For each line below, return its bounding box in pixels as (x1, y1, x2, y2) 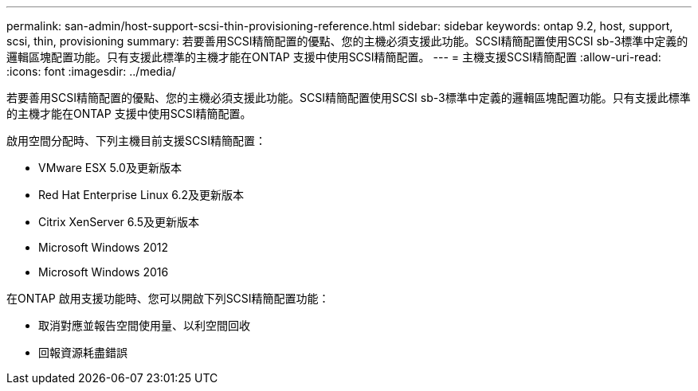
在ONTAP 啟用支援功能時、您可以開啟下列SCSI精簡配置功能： (6, 291, 330, 305)
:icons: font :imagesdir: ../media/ (6, 65, 176, 78)
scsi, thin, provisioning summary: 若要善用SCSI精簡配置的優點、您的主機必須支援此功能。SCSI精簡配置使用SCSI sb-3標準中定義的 (6, 34, 688, 48)
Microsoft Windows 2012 (38, 240, 169, 254)
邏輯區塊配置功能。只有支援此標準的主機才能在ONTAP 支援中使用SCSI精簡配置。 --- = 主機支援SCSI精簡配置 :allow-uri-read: (6, 50, 661, 64)
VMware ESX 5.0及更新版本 (38, 161, 182, 174)
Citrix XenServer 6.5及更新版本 (38, 215, 200, 229)
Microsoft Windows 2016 (38, 265, 169, 279)
